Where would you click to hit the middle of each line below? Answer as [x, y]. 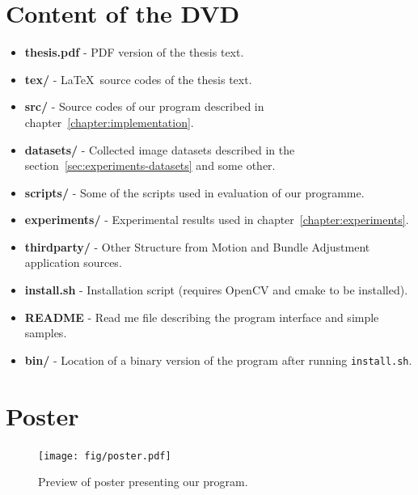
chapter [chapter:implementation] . [109, 122]
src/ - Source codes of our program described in [144, 106]
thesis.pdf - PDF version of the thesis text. [134, 52]
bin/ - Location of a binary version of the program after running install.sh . [218, 360]
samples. [46, 333]
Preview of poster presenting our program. [143, 482]
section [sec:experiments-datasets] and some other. [150, 165]
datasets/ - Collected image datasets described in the [160, 149]
